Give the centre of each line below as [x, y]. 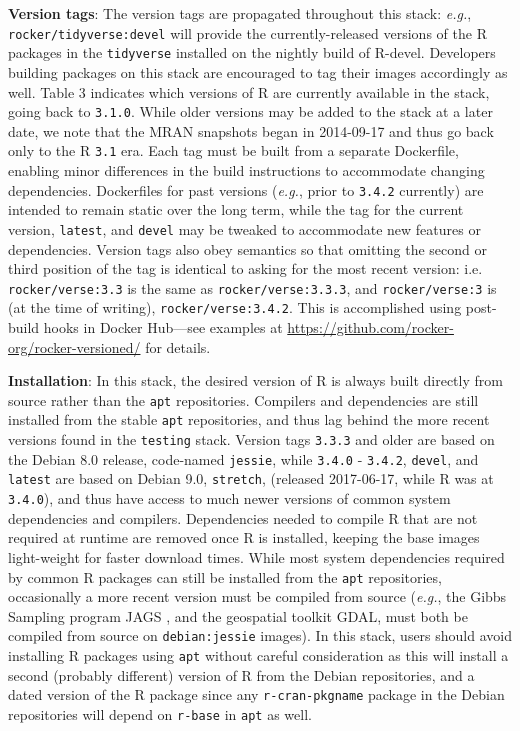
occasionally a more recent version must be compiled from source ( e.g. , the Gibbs [257, 596]
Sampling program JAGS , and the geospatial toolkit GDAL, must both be [238, 615]
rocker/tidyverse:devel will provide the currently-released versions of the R [247, 32]
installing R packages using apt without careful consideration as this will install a [258, 655]
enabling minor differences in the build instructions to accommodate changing [246, 170]
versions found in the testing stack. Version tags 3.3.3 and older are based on [251, 439]
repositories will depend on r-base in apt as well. [160, 713]
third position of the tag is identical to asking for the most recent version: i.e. [245, 268]
